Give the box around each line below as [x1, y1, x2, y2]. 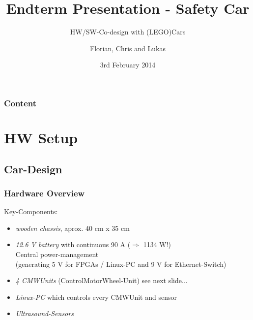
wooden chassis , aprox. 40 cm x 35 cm [15, 223, 130, 233]
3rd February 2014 [100, 60, 156, 70]
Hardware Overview [4, 187, 85, 199]
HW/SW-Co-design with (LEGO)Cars [70, 27, 186, 37]
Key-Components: [4, 206, 58, 217]
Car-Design [4, 161, 62, 176]
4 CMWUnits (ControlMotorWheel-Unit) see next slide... [15, 275, 188, 286]
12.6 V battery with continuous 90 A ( [15, 239, 131, 250]
